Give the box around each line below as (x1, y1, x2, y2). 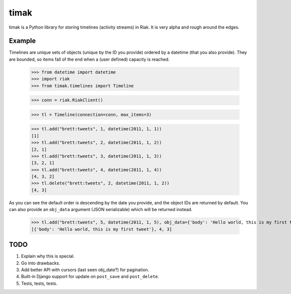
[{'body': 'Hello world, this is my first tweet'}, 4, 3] (31, 226, 172, 232)
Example (9, 37, 36, 45)
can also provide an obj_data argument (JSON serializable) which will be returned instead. (9, 207, 193, 212)
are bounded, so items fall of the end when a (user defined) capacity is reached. (9, 56, 170, 62)
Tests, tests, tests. (21, 280, 58, 286)
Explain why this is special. (21, 253, 75, 259)
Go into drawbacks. (21, 260, 61, 266)
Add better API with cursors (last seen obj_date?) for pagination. (21, 267, 149, 273)
